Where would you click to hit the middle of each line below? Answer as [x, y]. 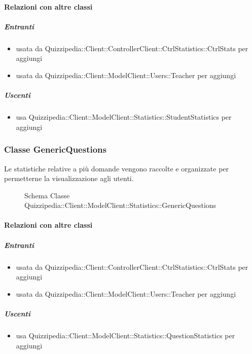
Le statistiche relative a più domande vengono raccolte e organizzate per [117, 168]
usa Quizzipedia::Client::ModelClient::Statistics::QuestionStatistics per [125, 335]
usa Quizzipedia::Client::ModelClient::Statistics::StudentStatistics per [124, 117]
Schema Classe [47, 195]
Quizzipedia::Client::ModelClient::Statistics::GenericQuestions [120, 205]
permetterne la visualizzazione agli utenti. [69, 178]
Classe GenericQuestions [55, 149]
